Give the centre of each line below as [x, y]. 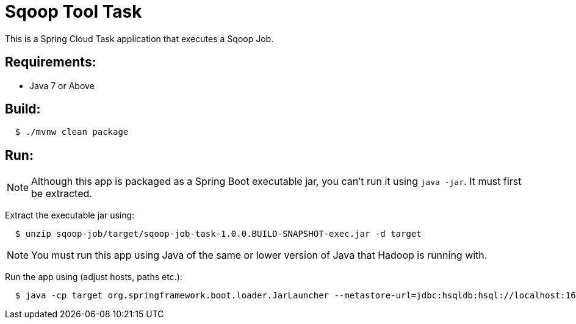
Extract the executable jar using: [70, 215]
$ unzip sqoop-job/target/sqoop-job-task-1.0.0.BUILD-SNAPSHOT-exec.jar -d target [218, 234]
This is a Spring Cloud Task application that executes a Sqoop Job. [139, 38]
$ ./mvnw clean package [72, 132]
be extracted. [62, 194]
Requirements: [51, 62]
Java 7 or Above [62, 85]
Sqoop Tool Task [74, 12]
